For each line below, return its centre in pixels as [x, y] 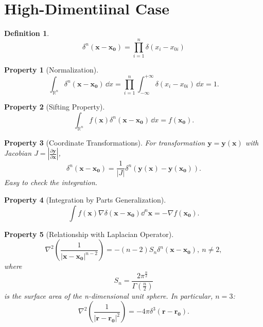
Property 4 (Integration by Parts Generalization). [85, 199]
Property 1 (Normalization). [51, 69]
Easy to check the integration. [51, 182]
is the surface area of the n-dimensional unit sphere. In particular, [109, 295]
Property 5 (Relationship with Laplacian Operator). [89, 234]
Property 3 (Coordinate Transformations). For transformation [105, 142]
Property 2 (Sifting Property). [55, 107]
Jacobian [18, 153]
